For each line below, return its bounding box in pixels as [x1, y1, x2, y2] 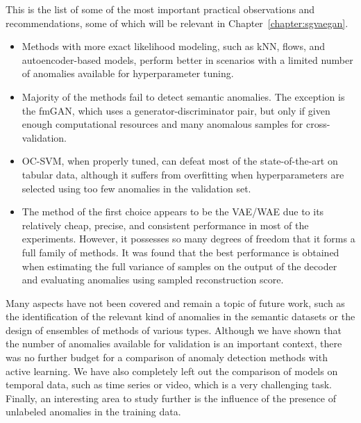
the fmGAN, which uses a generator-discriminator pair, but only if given [22, 103, 330, 117]
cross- [306, 117, 330, 131]
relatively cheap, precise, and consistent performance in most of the [22, 217, 309, 232]
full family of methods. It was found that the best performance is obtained [22, 244, 339, 259]
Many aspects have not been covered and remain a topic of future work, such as [6, 295, 345, 310]
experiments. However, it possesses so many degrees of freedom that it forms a [22, 231, 355, 246]
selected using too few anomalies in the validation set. [22, 181, 251, 195]
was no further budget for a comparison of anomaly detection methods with [6, 350, 328, 365]
